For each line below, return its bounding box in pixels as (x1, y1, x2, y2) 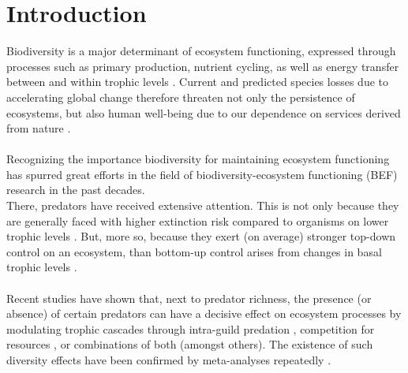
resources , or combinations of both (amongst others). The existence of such (6, 336, 373, 352)
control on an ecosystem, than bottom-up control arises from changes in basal (6, 243, 382, 259)
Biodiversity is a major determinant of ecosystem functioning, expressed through (6, 43, 396, 59)
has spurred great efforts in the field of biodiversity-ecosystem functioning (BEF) (6, 166, 398, 182)
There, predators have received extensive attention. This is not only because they (6, 197, 399, 214)
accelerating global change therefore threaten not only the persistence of (6, 88, 355, 105)
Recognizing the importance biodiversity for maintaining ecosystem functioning (6, 151, 390, 167)
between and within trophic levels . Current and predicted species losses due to (6, 73, 388, 90)
